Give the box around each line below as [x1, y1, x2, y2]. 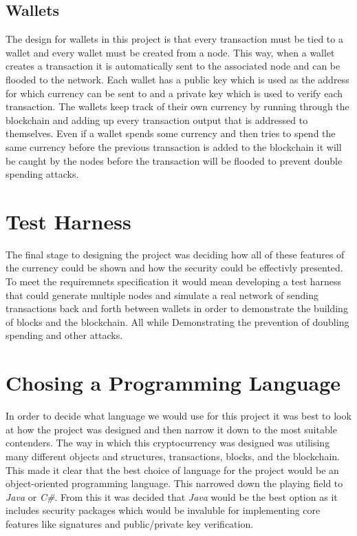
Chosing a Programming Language [6, 369, 341, 397]
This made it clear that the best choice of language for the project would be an [6, 462, 339, 477]
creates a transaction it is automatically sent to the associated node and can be [6, 59, 340, 73]
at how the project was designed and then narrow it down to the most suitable [6, 422, 337, 436]
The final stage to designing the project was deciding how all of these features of [6, 247, 345, 261]
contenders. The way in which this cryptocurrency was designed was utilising [6, 435, 330, 450]
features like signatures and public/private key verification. [6, 516, 254, 530]
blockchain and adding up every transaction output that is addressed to [6, 112, 308, 127]
